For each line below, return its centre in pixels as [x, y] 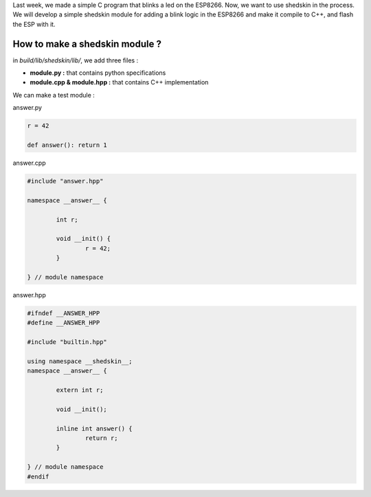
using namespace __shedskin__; [80, 361]
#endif [38, 476]
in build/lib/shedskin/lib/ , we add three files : [76, 60]
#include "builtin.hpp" [67, 342]
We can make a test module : [54, 95]
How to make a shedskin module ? [87, 44]
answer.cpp [29, 163]
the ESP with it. [34, 24]
